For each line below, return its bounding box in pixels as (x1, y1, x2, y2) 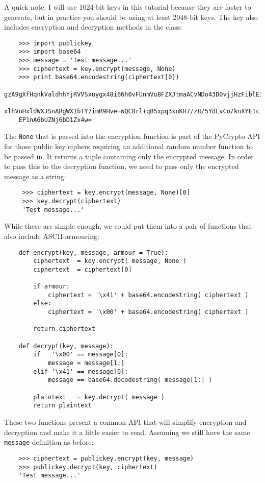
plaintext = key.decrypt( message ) (33, 393, 165, 401)
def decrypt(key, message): (18, 342, 114, 350)
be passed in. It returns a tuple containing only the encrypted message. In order (4, 151, 254, 161)
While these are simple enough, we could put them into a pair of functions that (4, 221, 252, 231)
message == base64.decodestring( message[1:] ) (47, 376, 213, 384)
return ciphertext (33, 325, 95, 333)
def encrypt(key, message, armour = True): (18, 249, 169, 256)
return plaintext (33, 402, 92, 409)
